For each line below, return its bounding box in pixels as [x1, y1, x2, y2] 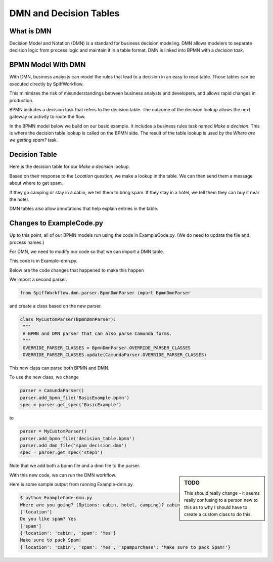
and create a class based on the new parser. [9, 303, 102, 309]
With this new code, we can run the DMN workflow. [9, 472, 116, 478]
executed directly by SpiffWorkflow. [9, 81, 84, 87]
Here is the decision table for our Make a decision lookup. [9, 163, 130, 169]
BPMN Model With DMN [9, 61, 86, 69]
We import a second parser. [9, 276, 68, 283]
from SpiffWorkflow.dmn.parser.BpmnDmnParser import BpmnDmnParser [20, 290, 191, 296]
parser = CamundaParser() [20, 387, 84, 394]
